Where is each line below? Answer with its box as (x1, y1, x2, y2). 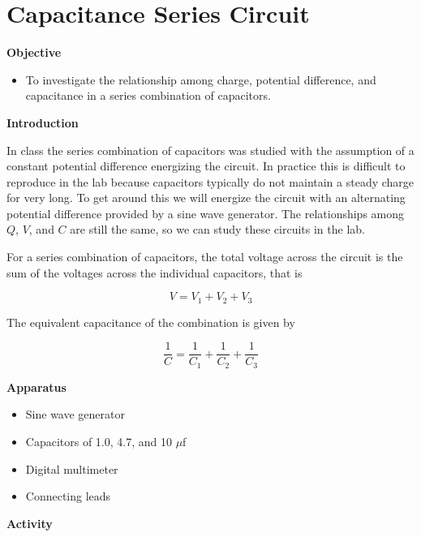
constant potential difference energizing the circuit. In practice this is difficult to (6, 157, 406, 174)
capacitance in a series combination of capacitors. (25, 87, 271, 104)
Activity (6, 514, 53, 531)
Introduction (6, 114, 79, 131)
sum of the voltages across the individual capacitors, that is (6, 264, 303, 281)
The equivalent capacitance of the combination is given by (6, 313, 295, 330)
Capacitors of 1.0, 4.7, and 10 (25, 433, 172, 449)
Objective (6, 44, 62, 61)
